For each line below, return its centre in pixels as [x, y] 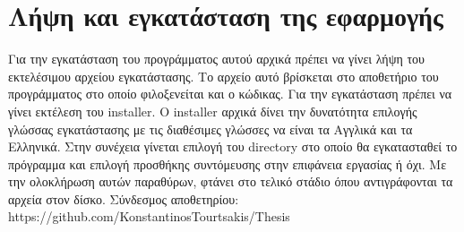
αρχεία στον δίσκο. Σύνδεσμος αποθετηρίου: [124, 198]
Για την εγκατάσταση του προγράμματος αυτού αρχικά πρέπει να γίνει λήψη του [216, 59]
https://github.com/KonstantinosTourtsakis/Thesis [149, 216]
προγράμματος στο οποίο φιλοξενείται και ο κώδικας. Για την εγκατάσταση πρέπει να [230, 94]
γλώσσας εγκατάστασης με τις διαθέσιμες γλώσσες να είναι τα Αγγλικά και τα [211, 129]
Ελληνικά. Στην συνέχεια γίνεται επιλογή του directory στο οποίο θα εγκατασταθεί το [233, 146]
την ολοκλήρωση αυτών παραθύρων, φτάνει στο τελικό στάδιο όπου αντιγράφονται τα [231, 181]
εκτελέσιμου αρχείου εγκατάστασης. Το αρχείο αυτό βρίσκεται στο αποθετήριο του [223, 76]
